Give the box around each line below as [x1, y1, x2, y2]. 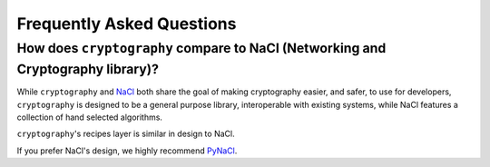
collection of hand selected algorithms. [16, 112, 163, 123]
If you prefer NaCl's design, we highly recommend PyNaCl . [16, 145, 238, 156]
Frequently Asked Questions [16, 14, 237, 34]
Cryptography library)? [16, 61, 159, 77]
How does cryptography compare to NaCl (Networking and [16, 40, 387, 56]
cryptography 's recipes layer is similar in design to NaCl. [16, 128, 235, 140]
